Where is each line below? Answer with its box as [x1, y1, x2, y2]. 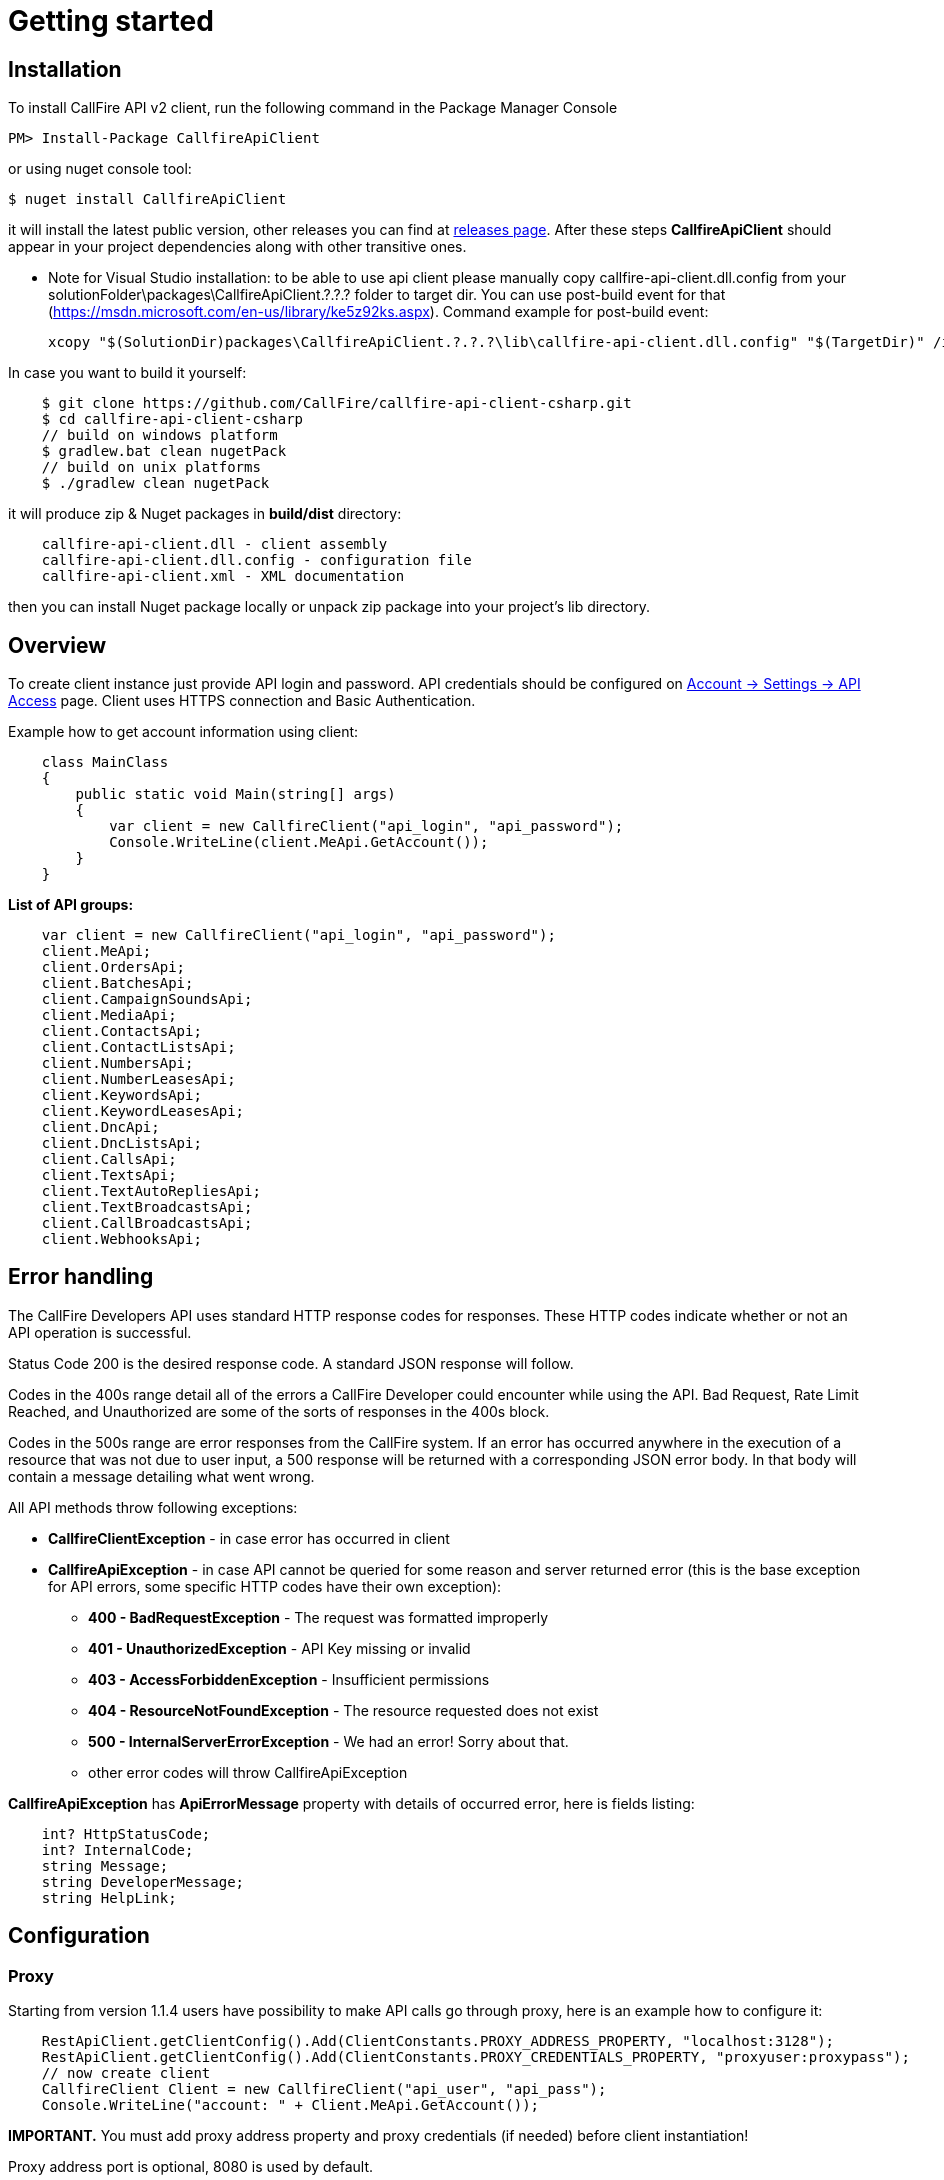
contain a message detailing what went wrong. [8, 1467, 315, 1485]
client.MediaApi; [41, 1007, 177, 1024]
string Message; [41, 1857, 169, 1874]
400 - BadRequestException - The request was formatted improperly [88, 1608, 549, 1626]
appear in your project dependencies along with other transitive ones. [8, 238, 467, 256]
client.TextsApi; [41, 1167, 177, 1184]
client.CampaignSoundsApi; [41, 991, 253, 1008]
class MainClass [41, 754, 169, 771]
